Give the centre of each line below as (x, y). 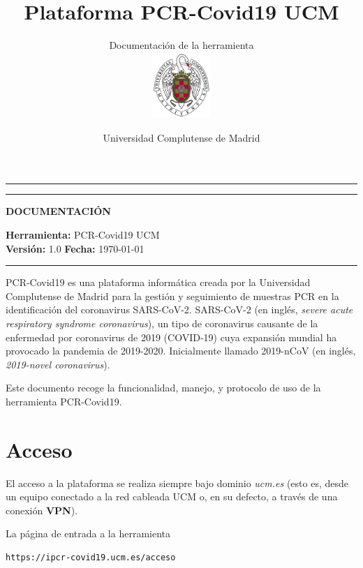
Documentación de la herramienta (181, 45)
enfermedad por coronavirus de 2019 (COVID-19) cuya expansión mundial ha (171, 337)
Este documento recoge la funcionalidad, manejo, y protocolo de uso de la (163, 388)
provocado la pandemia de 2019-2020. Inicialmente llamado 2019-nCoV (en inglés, (181, 351)
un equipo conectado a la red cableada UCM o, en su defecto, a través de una (172, 496)
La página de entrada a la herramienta (88, 533)
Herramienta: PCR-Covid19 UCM (83, 234)
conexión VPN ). (42, 510)
